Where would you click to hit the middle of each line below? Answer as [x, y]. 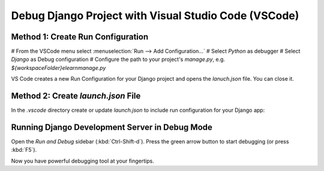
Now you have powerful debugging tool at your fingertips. [82, 161]
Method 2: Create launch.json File [76, 96]
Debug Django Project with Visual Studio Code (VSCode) [155, 16]
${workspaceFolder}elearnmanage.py [58, 68]
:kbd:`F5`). [24, 150]
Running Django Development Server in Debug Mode [112, 127]
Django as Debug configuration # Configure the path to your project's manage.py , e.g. [118, 59]
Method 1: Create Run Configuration [80, 37]
